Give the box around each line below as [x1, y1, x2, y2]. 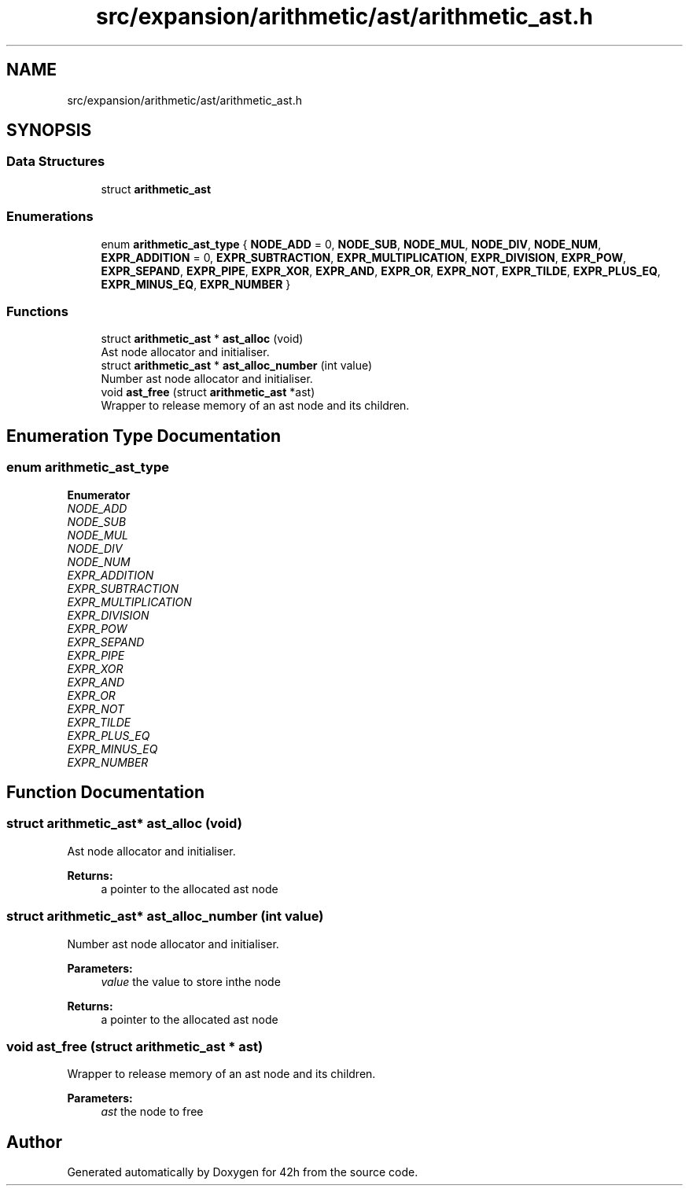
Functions [6, 303, 68, 319]
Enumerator [67, 487, 131, 502]
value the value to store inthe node [101, 974, 281, 988]
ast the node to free [101, 1105, 204, 1119]
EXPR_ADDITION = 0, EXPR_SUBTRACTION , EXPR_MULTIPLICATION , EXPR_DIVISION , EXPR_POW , [101, 250, 627, 264]
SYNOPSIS [6, 120, 92, 141]
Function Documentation [6, 782, 204, 802]
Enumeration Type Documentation [6, 425, 281, 446]
